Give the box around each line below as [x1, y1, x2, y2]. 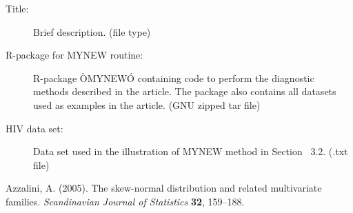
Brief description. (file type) [33, 24, 151, 39]
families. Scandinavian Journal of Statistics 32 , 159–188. [6, 194, 245, 208]
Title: [6, 1, 29, 15]
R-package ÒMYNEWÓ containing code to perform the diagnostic [33, 70, 314, 85]
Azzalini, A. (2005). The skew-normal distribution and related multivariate [6, 181, 322, 195]
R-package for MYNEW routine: [6, 48, 143, 62]
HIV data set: [6, 121, 63, 135]
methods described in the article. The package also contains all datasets [33, 84, 336, 99]
